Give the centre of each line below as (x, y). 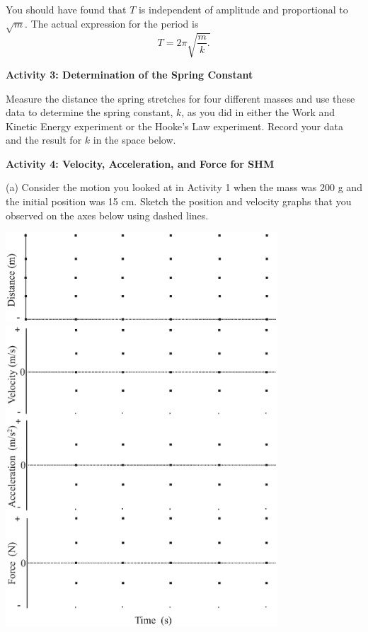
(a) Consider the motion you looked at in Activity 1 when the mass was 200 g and (184, 187)
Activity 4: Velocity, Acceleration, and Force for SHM (140, 163)
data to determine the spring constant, (90, 112)
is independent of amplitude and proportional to (243, 9)
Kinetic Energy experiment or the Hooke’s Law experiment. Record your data (174, 126)
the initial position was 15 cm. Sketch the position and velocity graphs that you (179, 201)
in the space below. (134, 140)
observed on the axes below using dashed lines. (107, 215)
